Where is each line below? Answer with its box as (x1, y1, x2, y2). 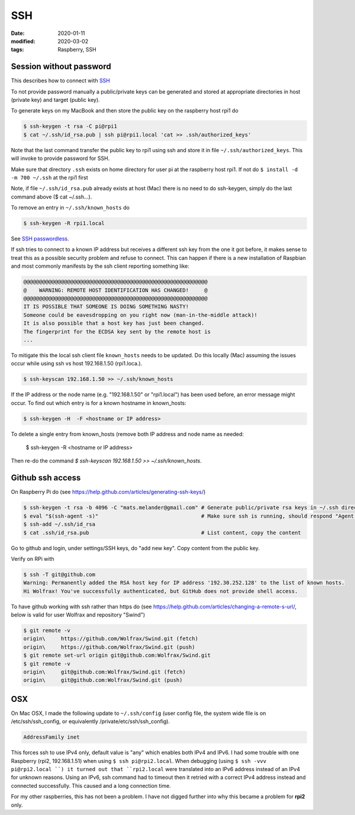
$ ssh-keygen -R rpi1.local (23, 220, 105, 227)
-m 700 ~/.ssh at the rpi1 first (11, 174, 88, 181)
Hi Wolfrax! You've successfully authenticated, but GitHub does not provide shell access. (23, 588, 298, 595)
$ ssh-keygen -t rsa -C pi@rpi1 (23, 123, 118, 130)
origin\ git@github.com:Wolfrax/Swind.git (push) (23, 677, 183, 684)
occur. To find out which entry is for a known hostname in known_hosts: (11, 399, 186, 406)
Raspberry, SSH (57, 46, 97, 53)
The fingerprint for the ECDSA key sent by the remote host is (23, 328, 211, 335)
